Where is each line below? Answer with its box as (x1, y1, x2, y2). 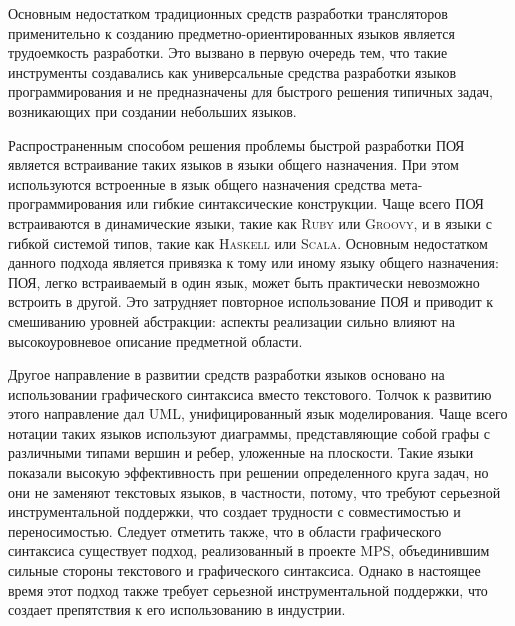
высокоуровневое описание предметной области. (8, 330, 303, 351)
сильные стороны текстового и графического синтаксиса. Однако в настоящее (8, 560, 481, 581)
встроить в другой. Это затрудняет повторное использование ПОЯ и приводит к (8, 291, 494, 312)
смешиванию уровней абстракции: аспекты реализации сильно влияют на (8, 310, 456, 331)
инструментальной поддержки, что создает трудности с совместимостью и (8, 501, 461, 522)
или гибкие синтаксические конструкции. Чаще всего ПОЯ (126, 193, 484, 214)
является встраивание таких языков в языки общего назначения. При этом (8, 154, 459, 175)
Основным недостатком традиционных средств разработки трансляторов (8, 3, 448, 23)
